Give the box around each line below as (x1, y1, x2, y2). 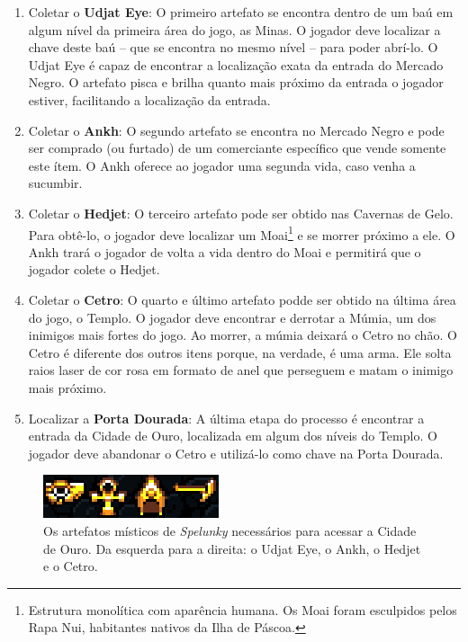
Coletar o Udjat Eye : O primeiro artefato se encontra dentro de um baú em (28, 3, 454, 21)
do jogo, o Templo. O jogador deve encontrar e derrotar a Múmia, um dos (28, 308, 436, 326)
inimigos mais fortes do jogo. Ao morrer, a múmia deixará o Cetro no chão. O (28, 325, 457, 344)
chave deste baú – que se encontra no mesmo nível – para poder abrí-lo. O (28, 38, 438, 57)
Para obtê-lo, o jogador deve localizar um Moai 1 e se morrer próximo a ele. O (28, 222, 455, 244)
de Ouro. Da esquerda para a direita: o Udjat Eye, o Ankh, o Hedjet (43, 539, 421, 557)
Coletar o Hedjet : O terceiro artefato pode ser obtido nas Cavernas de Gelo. (28, 203, 454, 222)
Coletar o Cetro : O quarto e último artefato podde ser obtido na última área (28, 290, 456, 308)
